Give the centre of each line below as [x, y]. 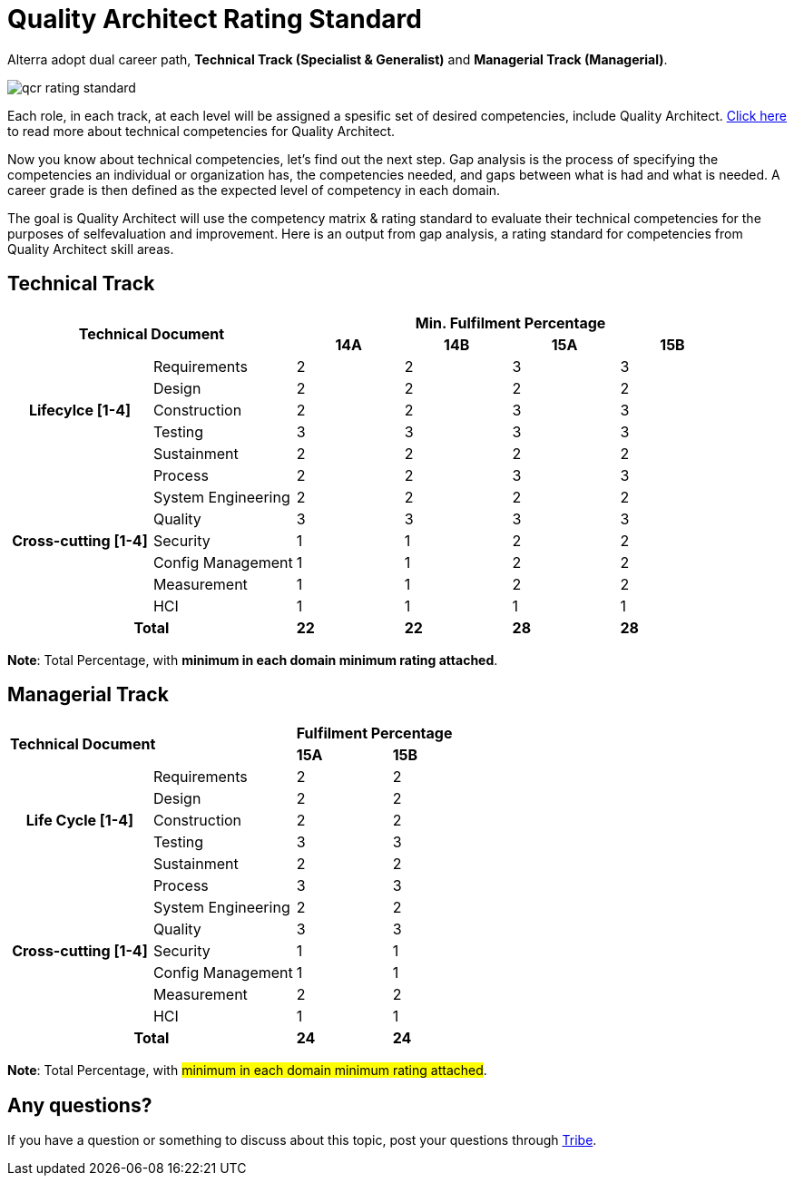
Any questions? [80, 1105]
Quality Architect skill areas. [91, 249]
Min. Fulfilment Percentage [510, 323]
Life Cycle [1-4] [80, 821]
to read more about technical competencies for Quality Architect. [201, 131]
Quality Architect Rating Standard [215, 19]
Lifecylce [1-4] [79, 410]
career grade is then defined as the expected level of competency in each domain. [254, 190]
